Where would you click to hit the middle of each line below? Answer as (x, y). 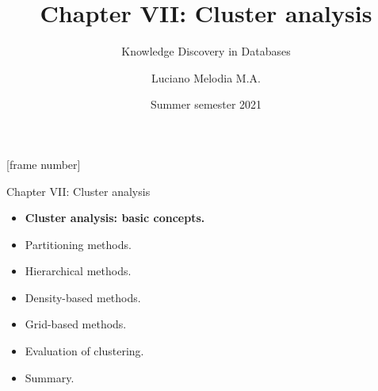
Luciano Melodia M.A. (206, 77)
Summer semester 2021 (206, 104)
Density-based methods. (83, 297)
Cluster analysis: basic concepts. (115, 218)
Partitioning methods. (78, 244)
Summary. (50, 377)
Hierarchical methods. (78, 271)
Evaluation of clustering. (84, 351)
